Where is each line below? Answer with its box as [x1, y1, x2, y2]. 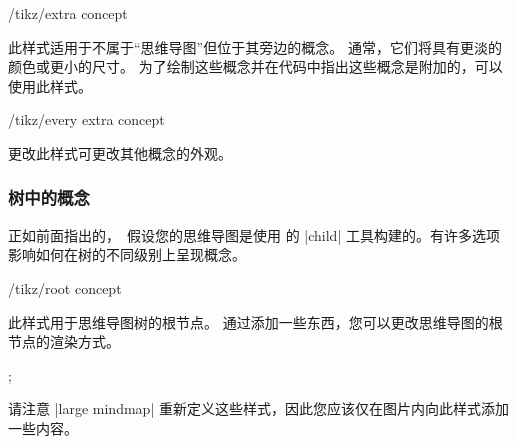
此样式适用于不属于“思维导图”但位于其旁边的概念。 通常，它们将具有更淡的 [8, 36, 502, 57]
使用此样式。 [8, 75, 92, 96]
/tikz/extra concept [8, 3, 128, 23]
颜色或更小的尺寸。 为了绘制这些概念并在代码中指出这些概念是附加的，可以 [8, 56, 503, 77]
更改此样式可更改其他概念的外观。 [8, 142, 232, 163]
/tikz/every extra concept [8, 109, 165, 130]
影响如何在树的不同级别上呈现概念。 [8, 244, 246, 265]
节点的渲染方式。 [8, 331, 120, 352]
